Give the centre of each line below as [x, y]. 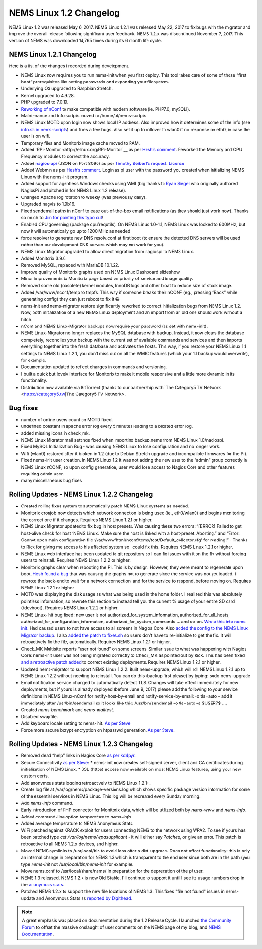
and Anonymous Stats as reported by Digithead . [84, 898]
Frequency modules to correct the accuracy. [65, 156]
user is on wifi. [36, 136]
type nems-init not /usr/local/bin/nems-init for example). [77, 864]
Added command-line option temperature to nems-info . [77, 817]
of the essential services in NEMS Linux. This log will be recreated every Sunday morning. [111, 796]
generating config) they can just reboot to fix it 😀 [70, 299]
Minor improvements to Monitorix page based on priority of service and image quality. [107, 278]
